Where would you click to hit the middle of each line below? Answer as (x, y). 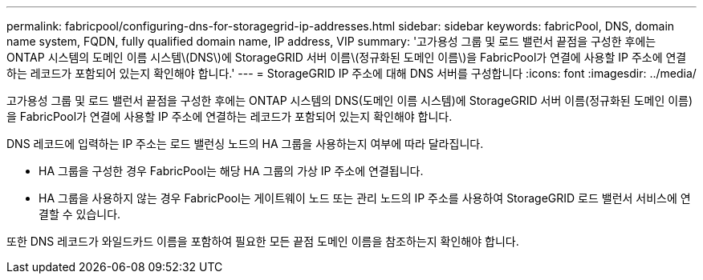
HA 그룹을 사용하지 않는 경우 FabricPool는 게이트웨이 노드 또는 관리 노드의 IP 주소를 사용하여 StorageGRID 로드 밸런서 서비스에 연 (365, 198)
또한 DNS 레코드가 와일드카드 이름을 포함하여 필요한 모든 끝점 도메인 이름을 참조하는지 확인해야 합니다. (263, 241)
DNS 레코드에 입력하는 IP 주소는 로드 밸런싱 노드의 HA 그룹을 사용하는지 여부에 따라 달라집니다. (245, 144)
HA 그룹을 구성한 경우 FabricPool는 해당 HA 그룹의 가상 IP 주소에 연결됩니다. (231, 171)
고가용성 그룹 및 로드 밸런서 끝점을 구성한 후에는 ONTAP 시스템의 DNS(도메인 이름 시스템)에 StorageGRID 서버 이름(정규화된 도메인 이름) (350, 100)
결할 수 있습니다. (80, 214)
